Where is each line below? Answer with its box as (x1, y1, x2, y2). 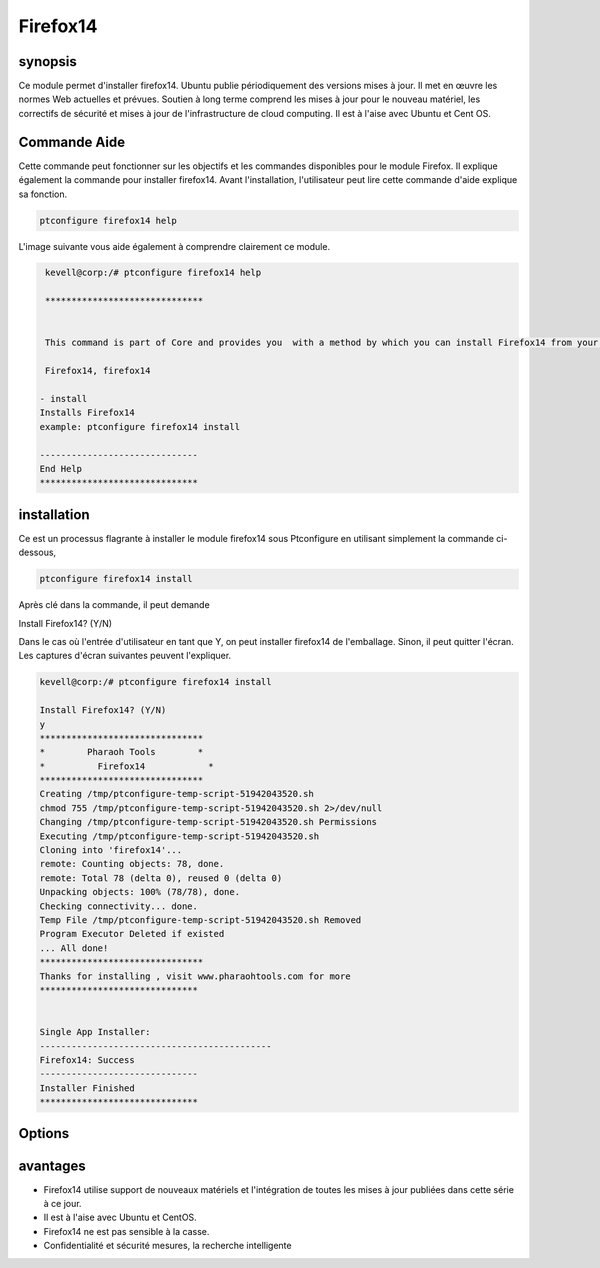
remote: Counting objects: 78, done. (39, 858, 225, 870)
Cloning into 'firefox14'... (39, 845, 183, 856)
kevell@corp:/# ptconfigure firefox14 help (45, 267, 262, 279)
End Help (39, 463, 83, 474)
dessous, (18, 546, 57, 559)
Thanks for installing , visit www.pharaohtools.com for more (39, 970, 351, 982)
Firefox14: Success (39, 1054, 135, 1065)
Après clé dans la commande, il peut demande (18, 599, 210, 611)
